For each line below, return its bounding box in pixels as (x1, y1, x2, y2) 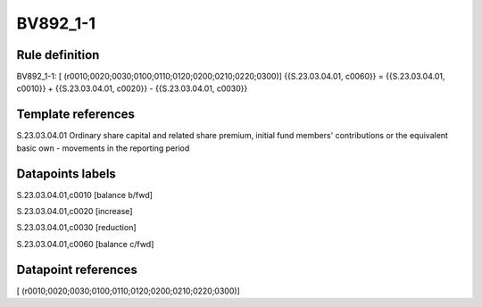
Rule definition (16, 47, 100, 62)
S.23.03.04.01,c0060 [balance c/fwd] (16, 238, 154, 249)
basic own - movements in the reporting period (16, 143, 190, 153)
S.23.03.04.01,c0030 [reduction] (16, 222, 137, 233)
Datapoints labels (16, 166, 116, 181)
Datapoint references (16, 261, 138, 277)
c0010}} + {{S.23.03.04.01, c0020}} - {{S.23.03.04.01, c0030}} (16, 83, 248, 94)
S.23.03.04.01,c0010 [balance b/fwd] (16, 189, 154, 200)
